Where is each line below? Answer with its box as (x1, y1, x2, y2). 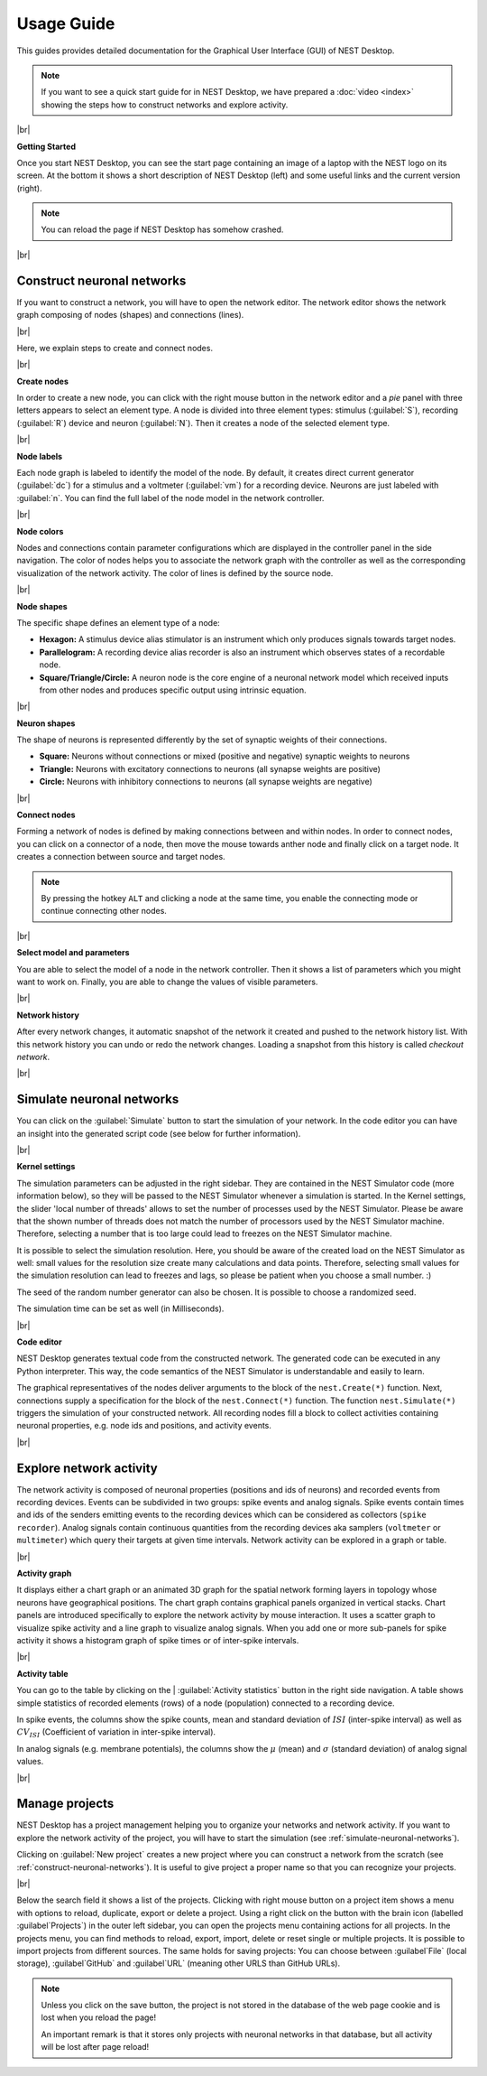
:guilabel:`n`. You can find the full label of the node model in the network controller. (16, 492, 325, 503)
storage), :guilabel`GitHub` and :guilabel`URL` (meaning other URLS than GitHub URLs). (16, 1958, 341, 1969)
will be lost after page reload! (41, 2042, 150, 2053)
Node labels (16, 451, 63, 461)
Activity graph (16, 1568, 72, 1579)
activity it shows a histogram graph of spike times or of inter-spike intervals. (16, 1634, 299, 1645)
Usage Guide (16, 14, 115, 33)
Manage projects (16, 1796, 115, 1811)
